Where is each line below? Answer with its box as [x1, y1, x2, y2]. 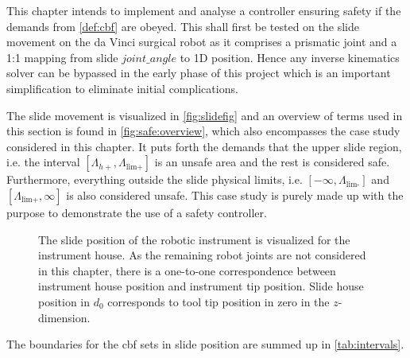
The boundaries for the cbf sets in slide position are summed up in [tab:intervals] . [6, 336, 404, 352]
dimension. [38, 309, 91, 325]
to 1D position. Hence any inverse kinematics [180, 49, 400, 65]
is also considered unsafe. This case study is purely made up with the [66, 186, 404, 203]
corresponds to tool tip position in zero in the [107, 293, 330, 309]
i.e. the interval [6, 154, 80, 170]
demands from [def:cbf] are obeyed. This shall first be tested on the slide [6, 18, 359, 34]
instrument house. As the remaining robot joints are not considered [38, 247, 366, 263]
